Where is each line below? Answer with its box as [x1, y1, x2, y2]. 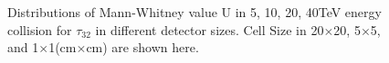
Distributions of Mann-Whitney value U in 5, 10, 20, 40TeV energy [7, 3, 382, 21]
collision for [7, 20, 72, 39]
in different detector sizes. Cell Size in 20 [95, 20, 324, 39]
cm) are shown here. [86, 38, 199, 57]
